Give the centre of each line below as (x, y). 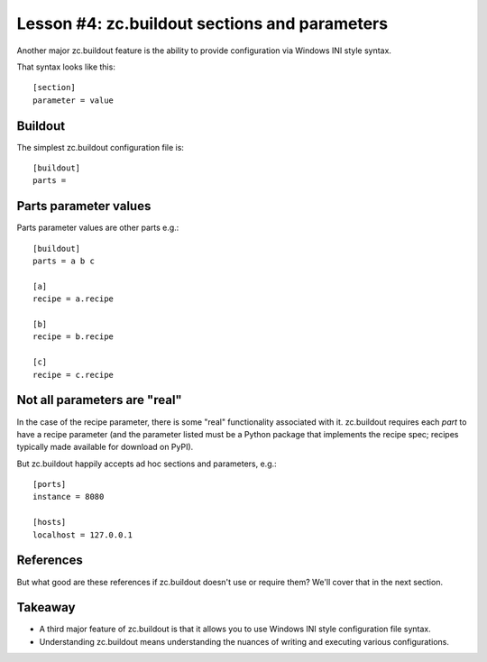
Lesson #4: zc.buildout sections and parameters (202, 23)
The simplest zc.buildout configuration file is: (101, 147)
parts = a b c (64, 261)
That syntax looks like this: (66, 67)
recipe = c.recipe (74, 375)
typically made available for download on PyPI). (105, 447)
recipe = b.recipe (74, 337)
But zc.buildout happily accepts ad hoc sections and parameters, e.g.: (147, 464)
